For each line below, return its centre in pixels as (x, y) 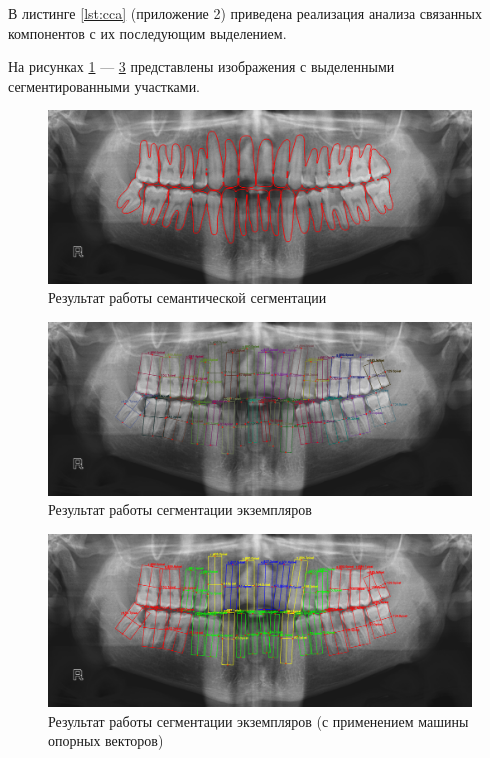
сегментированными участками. (104, 85)
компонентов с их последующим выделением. (147, 32)
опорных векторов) (106, 740)
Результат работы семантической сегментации (187, 297)
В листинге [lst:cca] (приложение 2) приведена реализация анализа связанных (245, 13)
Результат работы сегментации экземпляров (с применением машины (258, 720)
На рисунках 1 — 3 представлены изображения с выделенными (201, 66)
